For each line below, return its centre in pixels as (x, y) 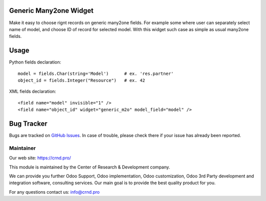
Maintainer (22, 148)
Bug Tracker (28, 123)
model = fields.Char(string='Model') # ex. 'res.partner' (96, 73)
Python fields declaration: (35, 62)
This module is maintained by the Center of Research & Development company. (90, 167)
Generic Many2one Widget (51, 11)
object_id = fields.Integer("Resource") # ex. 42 (82, 80)
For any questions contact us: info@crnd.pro (54, 192)
